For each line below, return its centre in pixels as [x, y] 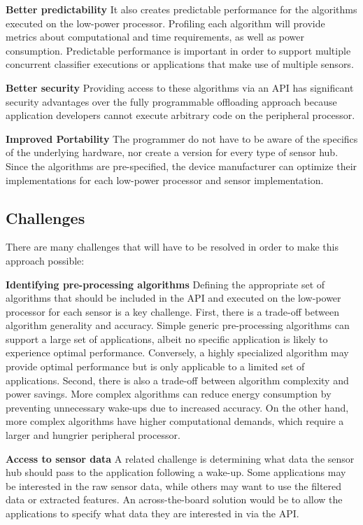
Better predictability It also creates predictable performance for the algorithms [181, 9]
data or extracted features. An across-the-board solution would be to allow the [174, 499]
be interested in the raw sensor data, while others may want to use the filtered [174, 485]
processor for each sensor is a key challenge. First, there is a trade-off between [172, 311]
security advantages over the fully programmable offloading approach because [171, 101]
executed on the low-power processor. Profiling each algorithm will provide [165, 23]
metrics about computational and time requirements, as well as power [155, 37]
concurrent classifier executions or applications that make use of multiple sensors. [180, 64]
